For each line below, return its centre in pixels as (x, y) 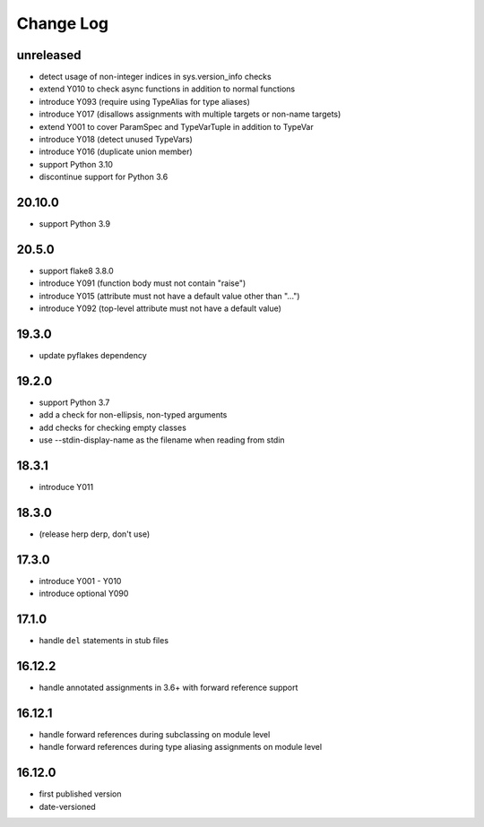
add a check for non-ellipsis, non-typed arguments (133, 415)
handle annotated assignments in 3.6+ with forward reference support (169, 688)
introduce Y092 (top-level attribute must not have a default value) (160, 308)
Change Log (63, 23)
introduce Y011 (66, 487)
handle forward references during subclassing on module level (155, 734)
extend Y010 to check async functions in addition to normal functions (167, 89)
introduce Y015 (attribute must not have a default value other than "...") (169, 296)
